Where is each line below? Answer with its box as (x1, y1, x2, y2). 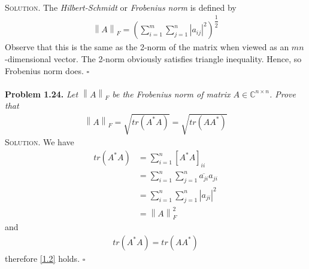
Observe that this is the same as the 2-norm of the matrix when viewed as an (5, 41, 289, 53)
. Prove (269, 87, 296, 100)
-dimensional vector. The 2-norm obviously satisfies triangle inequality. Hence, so (5, 52, 302, 65)
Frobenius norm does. (5, 64, 84, 77)
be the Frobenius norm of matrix (112, 87, 231, 100)
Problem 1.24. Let (5, 87, 78, 100)
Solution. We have (5, 136, 74, 148)
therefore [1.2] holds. (5, 252, 80, 264)
